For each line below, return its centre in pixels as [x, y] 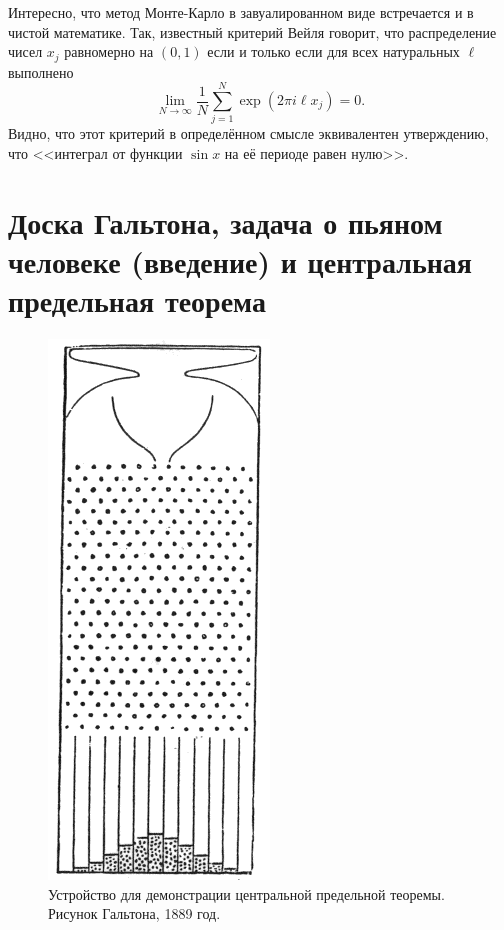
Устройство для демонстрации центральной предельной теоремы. [246, 893]
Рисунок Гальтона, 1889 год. [134, 913]
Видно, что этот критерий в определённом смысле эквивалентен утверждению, [248, 133]
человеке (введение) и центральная [240, 260]
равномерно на [109, 51]
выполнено [41, 71]
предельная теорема [137, 300]
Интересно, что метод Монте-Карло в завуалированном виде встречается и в [241, 12]
